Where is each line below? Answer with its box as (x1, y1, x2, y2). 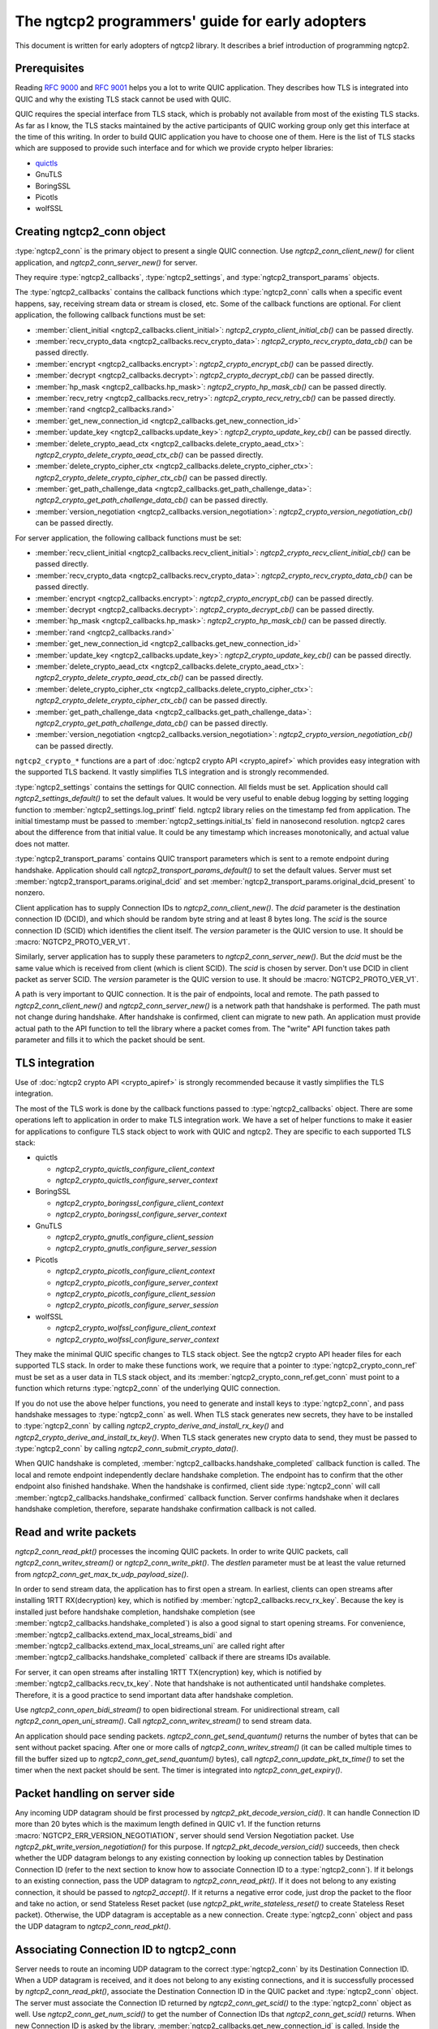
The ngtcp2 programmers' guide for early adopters (15, 12, 367, 30)
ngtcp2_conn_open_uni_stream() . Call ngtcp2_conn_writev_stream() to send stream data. (15, 1717, 312, 1726)
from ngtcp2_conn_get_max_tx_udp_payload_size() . (15, 1569, 189, 1579)
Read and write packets (15, 1525, 137, 1539)
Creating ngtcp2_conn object (15, 225, 166, 239)
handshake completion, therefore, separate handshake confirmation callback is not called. (15, 1504, 316, 1514)
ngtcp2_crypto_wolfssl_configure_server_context (55, 1334, 219, 1344)
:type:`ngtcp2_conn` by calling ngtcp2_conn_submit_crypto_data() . (15, 1444, 239, 1454)
